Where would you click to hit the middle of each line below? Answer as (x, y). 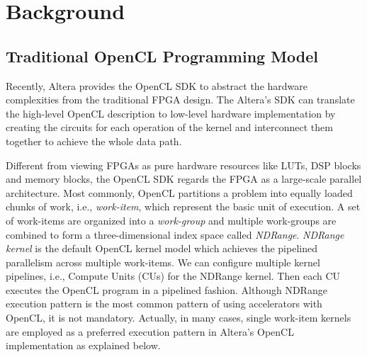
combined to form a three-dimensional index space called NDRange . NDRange (175, 234)
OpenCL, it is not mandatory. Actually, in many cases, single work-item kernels (179, 318)
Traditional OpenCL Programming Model (162, 56)
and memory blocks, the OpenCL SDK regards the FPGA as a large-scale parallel (184, 179)
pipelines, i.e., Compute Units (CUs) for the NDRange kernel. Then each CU (173, 276)
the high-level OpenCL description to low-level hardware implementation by (171, 113)
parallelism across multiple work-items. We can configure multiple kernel (163, 262)
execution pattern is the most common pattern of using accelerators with (164, 304)
